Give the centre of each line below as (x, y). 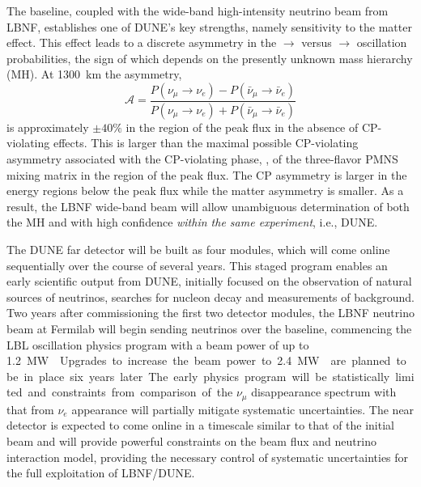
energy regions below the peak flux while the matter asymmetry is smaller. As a (205, 191)
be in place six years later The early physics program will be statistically (198, 376)
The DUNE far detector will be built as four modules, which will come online (198, 249)
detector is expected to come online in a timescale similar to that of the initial (200, 425)
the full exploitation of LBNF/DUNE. (101, 473)
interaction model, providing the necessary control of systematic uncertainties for (208, 457)
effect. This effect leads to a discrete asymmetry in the (142, 42)
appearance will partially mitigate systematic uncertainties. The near (243, 409)
